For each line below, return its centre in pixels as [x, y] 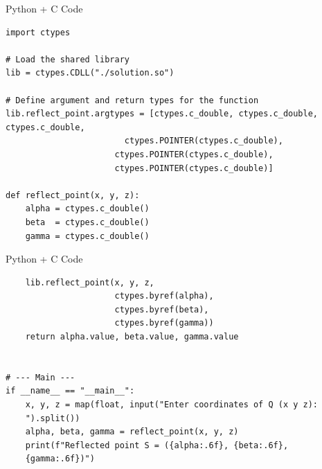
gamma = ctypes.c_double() [87, 236]
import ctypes [38, 32]
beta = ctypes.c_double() [87, 222]
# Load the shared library [68, 59]
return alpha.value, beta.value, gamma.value [132, 337]
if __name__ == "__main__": [70, 391]
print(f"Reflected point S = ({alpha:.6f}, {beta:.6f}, [157, 445]
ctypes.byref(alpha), [164, 296]
